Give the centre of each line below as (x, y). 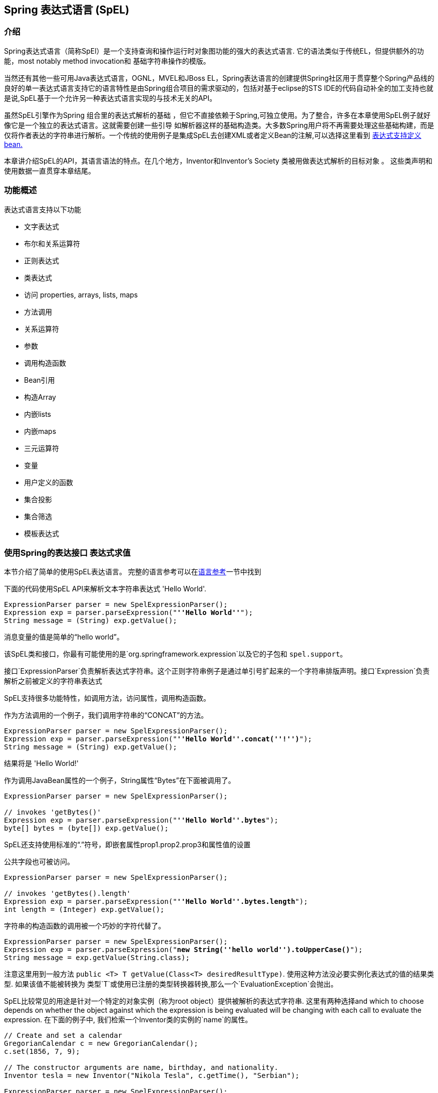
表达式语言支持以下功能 (43, 209)
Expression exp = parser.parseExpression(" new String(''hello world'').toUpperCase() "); (183, 950)
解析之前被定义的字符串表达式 (53, 681)
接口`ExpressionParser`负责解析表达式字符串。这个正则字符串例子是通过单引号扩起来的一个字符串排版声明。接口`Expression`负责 (217, 671)
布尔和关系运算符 (52, 243)
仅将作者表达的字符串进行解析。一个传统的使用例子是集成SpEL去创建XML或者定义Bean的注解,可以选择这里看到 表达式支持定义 (213, 135)
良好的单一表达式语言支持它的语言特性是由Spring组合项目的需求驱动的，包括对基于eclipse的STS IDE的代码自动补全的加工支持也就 (219, 88)
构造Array (40, 397)
